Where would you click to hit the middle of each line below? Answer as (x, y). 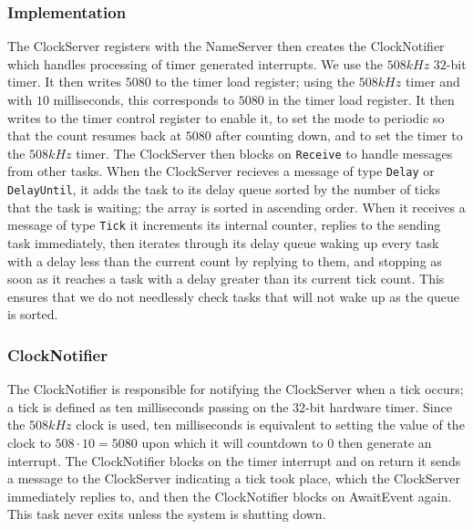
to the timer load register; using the (255, 82)
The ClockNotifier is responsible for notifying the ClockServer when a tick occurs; (236, 389)
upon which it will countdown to (232, 442)
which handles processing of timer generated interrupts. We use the (195, 63)
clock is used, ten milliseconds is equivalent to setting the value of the (270, 425)
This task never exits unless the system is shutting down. (167, 514)
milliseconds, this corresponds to (144, 99)
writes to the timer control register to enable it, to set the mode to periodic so (226, 117)
